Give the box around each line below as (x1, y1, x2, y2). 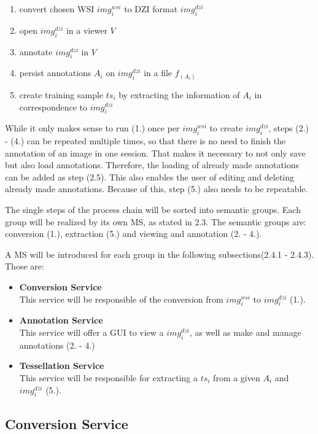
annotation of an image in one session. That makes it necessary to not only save (5, 146, 306, 159)
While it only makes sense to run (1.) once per (5, 122, 180, 134)
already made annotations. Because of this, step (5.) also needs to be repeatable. (5, 182, 308, 195)
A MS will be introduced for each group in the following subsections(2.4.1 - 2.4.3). (5, 247, 314, 260)
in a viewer (66, 23, 107, 36)
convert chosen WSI (19, 2, 95, 15)
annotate (19, 45, 53, 58)
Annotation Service (19, 314, 103, 327)
